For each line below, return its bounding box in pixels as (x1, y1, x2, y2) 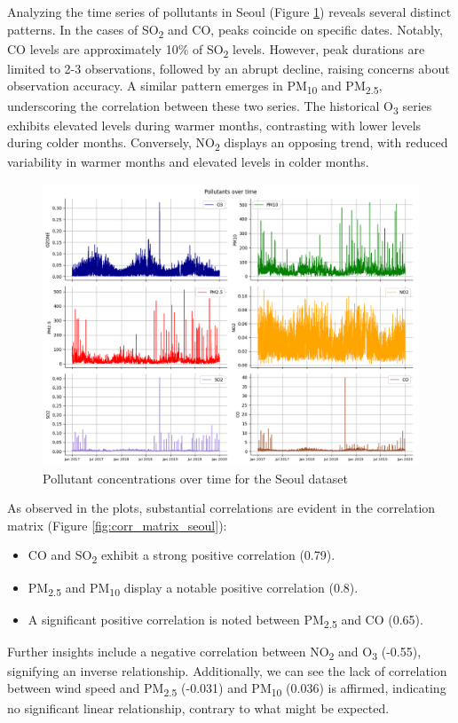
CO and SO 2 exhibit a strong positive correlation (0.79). (28, 546, 336, 567)
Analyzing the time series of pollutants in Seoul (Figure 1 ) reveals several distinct (7, 3, 452, 20)
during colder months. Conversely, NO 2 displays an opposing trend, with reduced (7, 133, 448, 154)
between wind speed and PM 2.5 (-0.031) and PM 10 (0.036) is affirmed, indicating (7, 679, 446, 700)
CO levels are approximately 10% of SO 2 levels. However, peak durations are (7, 39, 425, 60)
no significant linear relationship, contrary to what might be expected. (7, 698, 390, 717)
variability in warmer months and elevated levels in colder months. (7, 153, 369, 171)
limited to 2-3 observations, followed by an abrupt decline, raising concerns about (7, 59, 450, 77)
